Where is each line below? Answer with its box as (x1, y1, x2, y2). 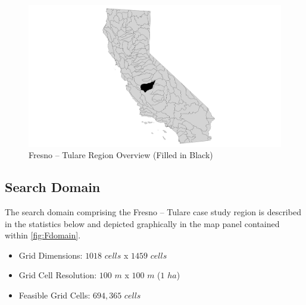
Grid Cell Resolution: (18, 269, 97, 281)
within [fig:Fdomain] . (5, 229, 81, 241)
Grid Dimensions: (18, 249, 83, 261)
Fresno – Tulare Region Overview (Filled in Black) (29, 149, 213, 161)
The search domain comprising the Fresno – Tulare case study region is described (5, 206, 301, 218)
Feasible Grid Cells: (18, 289, 90, 301)
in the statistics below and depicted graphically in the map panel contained (5, 217, 280, 229)
